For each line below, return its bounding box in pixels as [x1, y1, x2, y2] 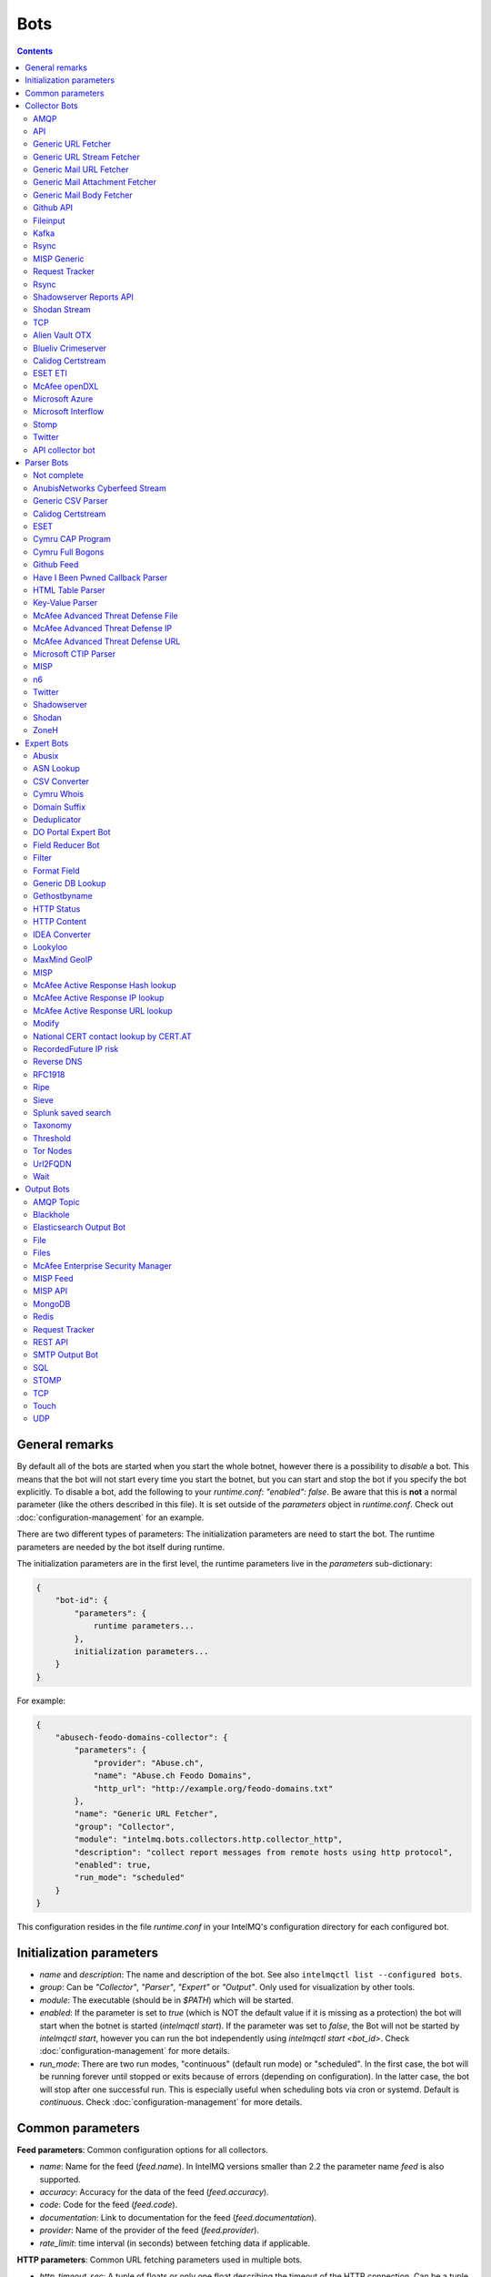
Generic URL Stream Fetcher [33, 151, 141, 162]
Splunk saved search [33, 1107, 112, 1118]
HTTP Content [33, 916, 86, 927]
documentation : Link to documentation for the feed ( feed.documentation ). [39, 2211, 317, 2222]
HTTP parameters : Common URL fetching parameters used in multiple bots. [16, 2254, 303, 2265]
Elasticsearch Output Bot [33, 1221, 126, 1233]
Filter [33, 853, 53, 863]
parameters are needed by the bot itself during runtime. [16, 1541, 225, 1552]
